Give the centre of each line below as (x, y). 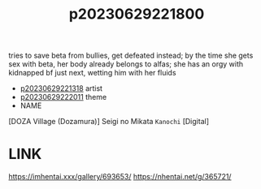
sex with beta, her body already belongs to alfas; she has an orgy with (126, 64)
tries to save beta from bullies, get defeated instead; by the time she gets (131, 56)
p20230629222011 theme (63, 97)
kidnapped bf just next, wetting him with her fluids (92, 73)
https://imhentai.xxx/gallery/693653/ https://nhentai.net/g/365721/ (120, 177)
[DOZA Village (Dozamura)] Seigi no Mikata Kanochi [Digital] (109, 122)
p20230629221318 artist (61, 88)
